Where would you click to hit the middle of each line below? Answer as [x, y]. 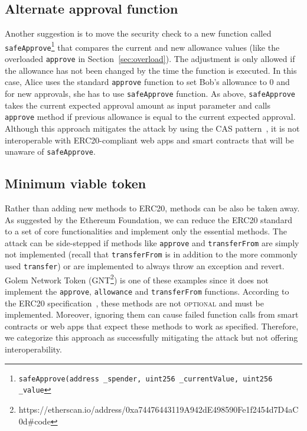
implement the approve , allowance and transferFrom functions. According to [147, 291]
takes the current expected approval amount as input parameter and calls [138, 105]
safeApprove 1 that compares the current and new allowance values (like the [142, 46]
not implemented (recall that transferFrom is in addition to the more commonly [151, 254]
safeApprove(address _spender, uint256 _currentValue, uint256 [146, 379]
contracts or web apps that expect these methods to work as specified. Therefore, [152, 326]
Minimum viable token [76, 183]
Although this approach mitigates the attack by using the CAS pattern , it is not [152, 128]
